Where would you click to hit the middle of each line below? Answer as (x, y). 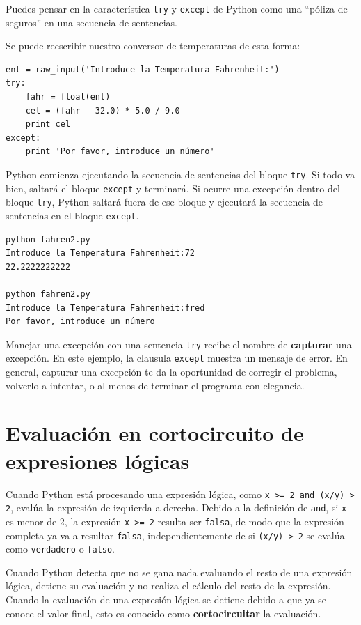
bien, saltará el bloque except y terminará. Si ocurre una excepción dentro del (173, 188)
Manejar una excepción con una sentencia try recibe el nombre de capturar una (179, 344)
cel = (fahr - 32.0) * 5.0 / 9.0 (103, 110)
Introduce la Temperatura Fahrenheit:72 (101, 253)
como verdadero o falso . (61, 549)
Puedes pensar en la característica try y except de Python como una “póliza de (177, 8)
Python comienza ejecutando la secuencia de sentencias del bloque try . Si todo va (180, 174)
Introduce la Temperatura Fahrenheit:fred (105, 308)
